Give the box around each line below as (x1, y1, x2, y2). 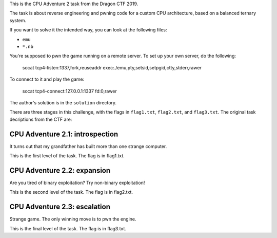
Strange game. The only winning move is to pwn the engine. (9, 216, 136, 222)
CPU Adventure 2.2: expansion (9, 166, 111, 175)
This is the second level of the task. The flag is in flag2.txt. (9, 189, 133, 195)
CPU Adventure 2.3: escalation (9, 203, 110, 211)
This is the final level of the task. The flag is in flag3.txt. (9, 225, 127, 231)
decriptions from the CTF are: (9, 116, 72, 122)
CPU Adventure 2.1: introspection (9, 130, 118, 138)
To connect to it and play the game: (9, 76, 85, 82)
